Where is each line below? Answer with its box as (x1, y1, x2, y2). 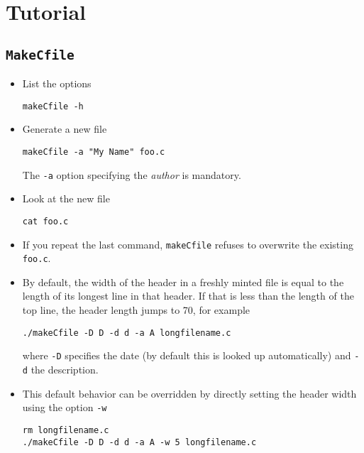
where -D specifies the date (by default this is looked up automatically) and (22, 348, 351, 363)
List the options (22, 76, 92, 91)
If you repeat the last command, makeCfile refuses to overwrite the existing (22, 236, 353, 251)
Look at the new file (22, 191, 110, 206)
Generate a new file (22, 121, 107, 136)
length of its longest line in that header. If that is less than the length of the (22, 288, 354, 303)
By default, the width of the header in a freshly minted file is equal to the (22, 274, 344, 289)
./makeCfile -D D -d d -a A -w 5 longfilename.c (22, 437, 257, 447)
